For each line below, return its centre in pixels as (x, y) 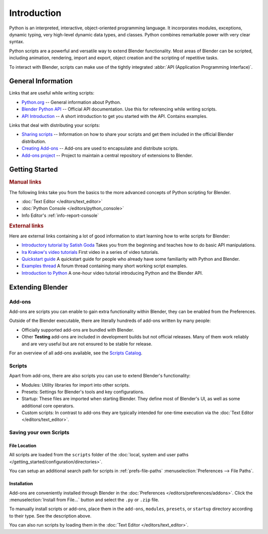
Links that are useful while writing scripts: (52, 93)
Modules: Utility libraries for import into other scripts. (76, 385)
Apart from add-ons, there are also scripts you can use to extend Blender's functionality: (100, 376)
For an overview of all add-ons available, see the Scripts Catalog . (76, 353)
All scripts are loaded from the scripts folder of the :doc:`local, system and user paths (99, 455)
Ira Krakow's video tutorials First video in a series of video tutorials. (90, 252)
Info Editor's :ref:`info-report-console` (60, 215)
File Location (23, 446)
